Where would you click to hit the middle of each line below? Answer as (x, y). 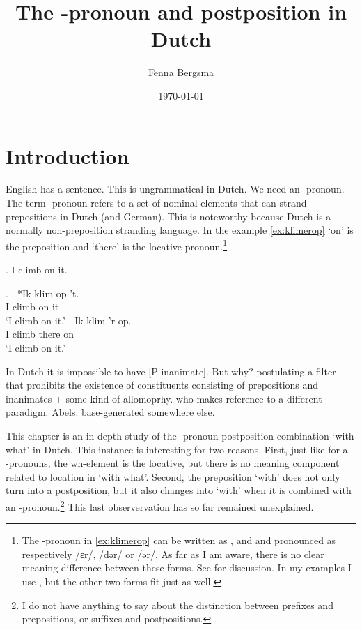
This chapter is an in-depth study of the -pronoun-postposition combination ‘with (180, 435)
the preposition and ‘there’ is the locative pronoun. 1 (117, 245)
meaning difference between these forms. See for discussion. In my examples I (187, 568)
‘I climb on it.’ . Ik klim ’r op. (69, 320)
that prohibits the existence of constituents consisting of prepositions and (162, 385)
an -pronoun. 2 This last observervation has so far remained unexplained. (160, 505)
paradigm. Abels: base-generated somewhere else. (110, 412)
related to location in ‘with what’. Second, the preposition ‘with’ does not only (173, 476)
